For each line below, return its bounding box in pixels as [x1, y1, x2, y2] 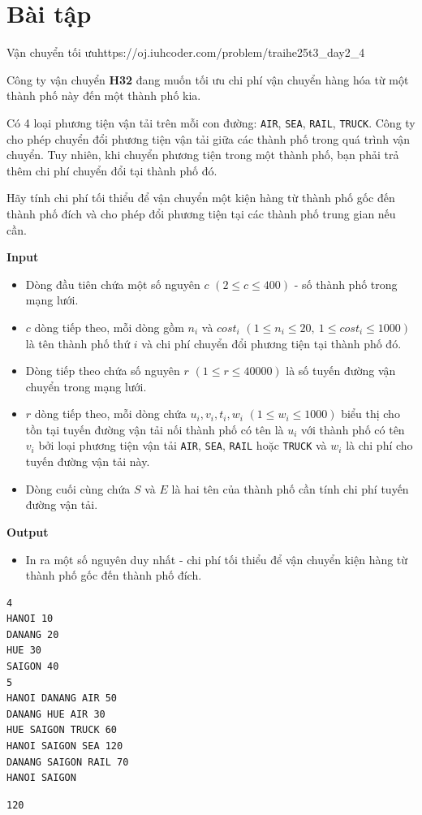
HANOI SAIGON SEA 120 [6, 740, 123, 752]
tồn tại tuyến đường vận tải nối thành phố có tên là [25, 420, 284, 438]
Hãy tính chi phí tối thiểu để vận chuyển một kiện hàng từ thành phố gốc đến [6, 189, 395, 206]
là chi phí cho [346, 437, 413, 454]
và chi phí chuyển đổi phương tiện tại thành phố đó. [141, 334, 402, 351]
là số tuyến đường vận [286, 362, 396, 379]
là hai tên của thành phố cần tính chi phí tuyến [171, 480, 409, 497]
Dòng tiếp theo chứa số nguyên [25, 362, 180, 379]
